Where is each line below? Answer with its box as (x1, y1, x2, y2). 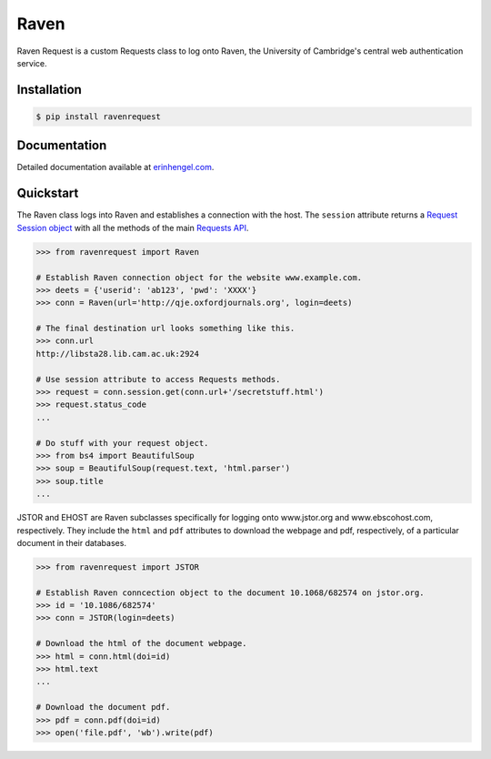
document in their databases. (16, 537, 127, 548)
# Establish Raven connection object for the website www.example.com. (35, 272, 363, 282)
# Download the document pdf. (35, 702, 171, 713)
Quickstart (16, 186, 79, 201)
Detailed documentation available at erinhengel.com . (16, 162, 215, 173)
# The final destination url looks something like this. (35, 323, 296, 334)
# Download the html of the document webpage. (35, 638, 247, 649)
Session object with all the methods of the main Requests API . (16, 222, 249, 233)
